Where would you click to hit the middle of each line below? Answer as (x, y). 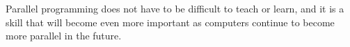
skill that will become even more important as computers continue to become (170, 22)
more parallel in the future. (64, 36)
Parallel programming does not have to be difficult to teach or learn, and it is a (175, 8)
